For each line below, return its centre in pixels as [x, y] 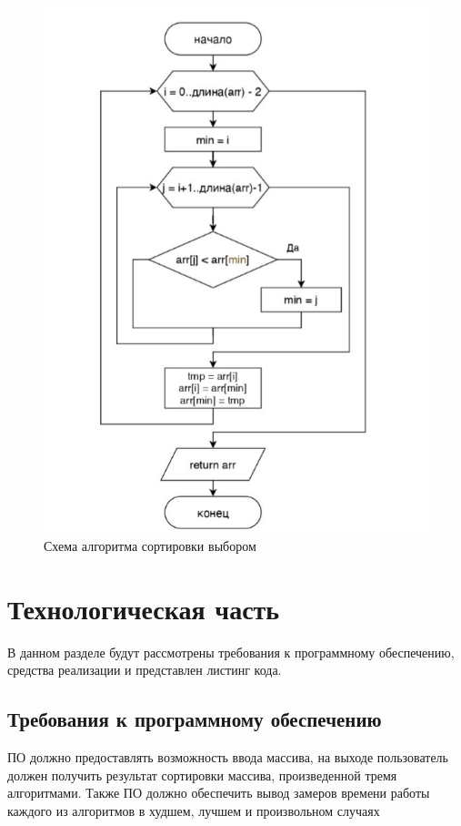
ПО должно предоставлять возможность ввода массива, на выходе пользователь [228, 757]
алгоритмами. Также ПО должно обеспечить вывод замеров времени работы [219, 793]
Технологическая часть [144, 608]
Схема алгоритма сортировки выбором [150, 546]
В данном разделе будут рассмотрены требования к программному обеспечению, [231, 652]
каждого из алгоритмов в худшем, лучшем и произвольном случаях [194, 810]
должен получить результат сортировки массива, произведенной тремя [202, 775]
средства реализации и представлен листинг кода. [145, 670]
